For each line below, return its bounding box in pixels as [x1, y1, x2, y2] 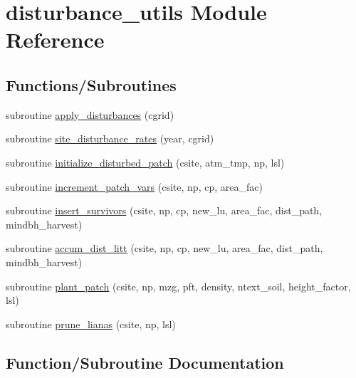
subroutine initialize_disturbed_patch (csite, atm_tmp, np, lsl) [6, 154, 285, 169]
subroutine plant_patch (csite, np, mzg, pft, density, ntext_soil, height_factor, [6, 278, 351, 293]
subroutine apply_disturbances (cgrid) [6, 107, 174, 122]
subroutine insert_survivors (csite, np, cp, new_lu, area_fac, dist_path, [6, 203, 323, 218]
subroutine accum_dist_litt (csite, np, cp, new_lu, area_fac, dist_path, [6, 241, 323, 256]
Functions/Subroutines [6, 73, 177, 95]
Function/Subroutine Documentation [6, 351, 284, 373]
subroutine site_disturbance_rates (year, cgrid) [6, 131, 214, 146]
